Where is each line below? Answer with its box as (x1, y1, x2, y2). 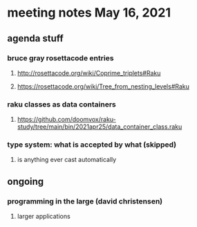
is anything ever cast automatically (17, 156, 117, 164)
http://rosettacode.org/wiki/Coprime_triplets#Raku (17, 69, 161, 77)
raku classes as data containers (7, 99, 116, 109)
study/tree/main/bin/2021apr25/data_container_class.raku (17, 122, 182, 131)
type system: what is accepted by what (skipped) (7, 140, 177, 149)
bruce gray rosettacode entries (7, 53, 114, 63)
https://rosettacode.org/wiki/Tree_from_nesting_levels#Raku (17, 82, 190, 91)
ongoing (7, 175, 44, 188)
